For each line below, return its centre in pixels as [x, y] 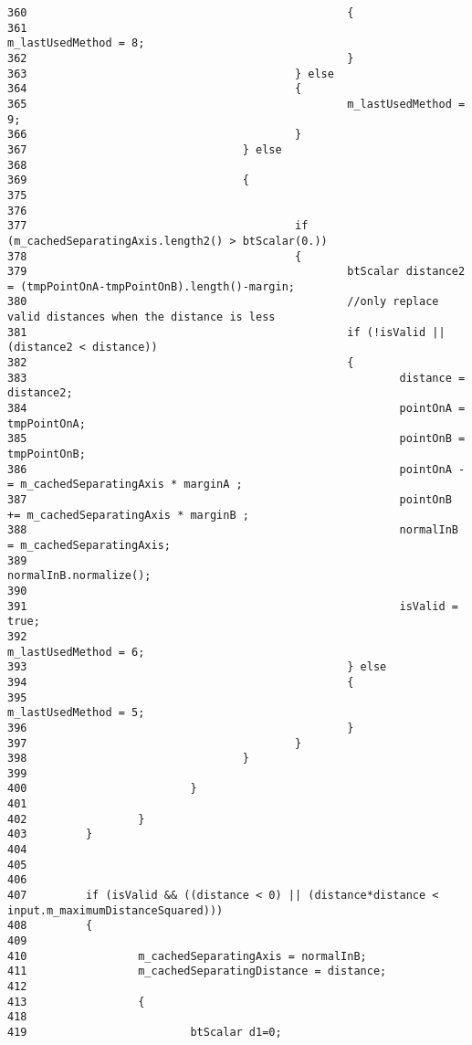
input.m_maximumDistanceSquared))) [115, 910]
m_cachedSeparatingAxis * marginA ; [131, 485]
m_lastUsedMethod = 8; [76, 43]
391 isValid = [233, 606]
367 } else [145, 149]
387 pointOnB [230, 500]
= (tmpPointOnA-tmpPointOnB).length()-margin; [151, 286]
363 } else [171, 74]
